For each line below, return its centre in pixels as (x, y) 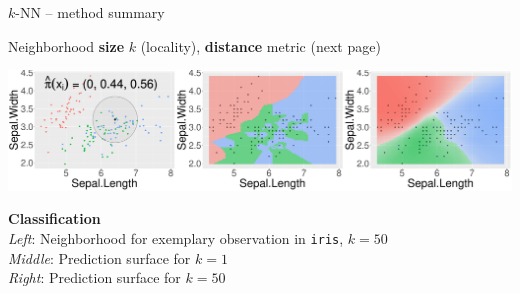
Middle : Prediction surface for (99, 257)
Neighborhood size (66, 45)
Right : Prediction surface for (94, 277)
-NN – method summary (90, 12)
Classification (54, 218)
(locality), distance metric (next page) (260, 45)
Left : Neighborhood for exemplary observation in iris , (176, 237)
